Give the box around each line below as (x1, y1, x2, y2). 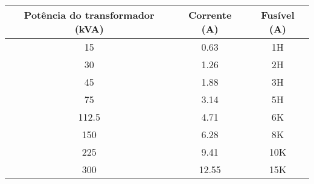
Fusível (261, 8, 295, 22)
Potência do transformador (24, 8, 155, 22)
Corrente (188, 8, 232, 22)
